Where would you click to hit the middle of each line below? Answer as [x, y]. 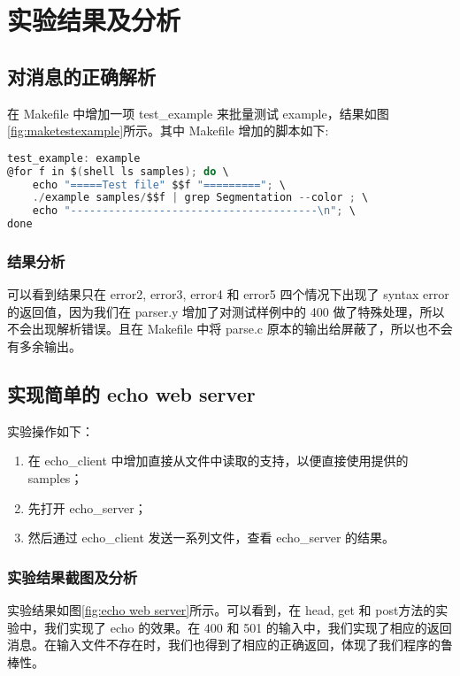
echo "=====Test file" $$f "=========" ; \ [159, 184]
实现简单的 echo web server [131, 394]
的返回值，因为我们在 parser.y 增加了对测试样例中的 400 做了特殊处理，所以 [226, 311]
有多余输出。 [44, 346]
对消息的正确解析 [81, 76]
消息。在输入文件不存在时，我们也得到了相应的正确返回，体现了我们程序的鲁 [230, 645]
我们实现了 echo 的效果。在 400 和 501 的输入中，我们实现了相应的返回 [248, 627]
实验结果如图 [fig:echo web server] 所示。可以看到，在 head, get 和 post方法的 [222, 610]
